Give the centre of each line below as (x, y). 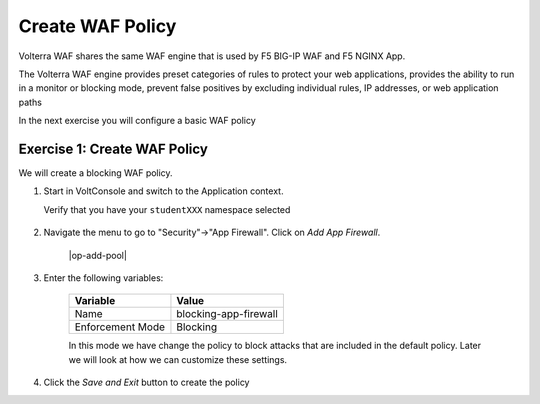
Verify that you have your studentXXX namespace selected (167, 209)
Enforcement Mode (119, 327)
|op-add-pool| (97, 255)
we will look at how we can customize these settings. (178, 359)
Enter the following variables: (103, 277)
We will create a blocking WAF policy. (96, 173)
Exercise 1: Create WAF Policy (113, 148)
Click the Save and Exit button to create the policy (146, 382)
